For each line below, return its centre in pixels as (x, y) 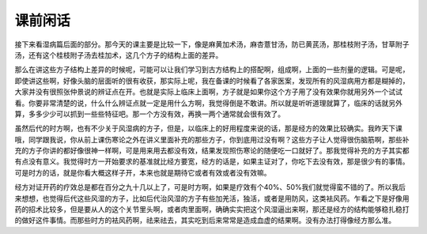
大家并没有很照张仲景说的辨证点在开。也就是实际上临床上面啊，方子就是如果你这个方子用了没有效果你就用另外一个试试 (208, 92)
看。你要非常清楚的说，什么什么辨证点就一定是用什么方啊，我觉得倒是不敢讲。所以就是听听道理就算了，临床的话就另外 (208, 103)
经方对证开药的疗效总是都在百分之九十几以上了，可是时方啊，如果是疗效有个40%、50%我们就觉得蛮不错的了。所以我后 (210, 187)
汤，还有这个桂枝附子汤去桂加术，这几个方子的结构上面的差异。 (119, 55)
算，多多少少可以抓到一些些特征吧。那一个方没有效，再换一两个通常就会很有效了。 (149, 114)
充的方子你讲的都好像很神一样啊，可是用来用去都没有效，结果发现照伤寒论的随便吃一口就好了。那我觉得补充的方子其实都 (212, 151)
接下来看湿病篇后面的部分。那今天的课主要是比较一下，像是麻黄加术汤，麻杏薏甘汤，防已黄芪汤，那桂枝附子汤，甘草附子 (212, 44)
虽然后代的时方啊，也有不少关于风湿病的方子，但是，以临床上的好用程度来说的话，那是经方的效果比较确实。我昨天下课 (208, 128)
